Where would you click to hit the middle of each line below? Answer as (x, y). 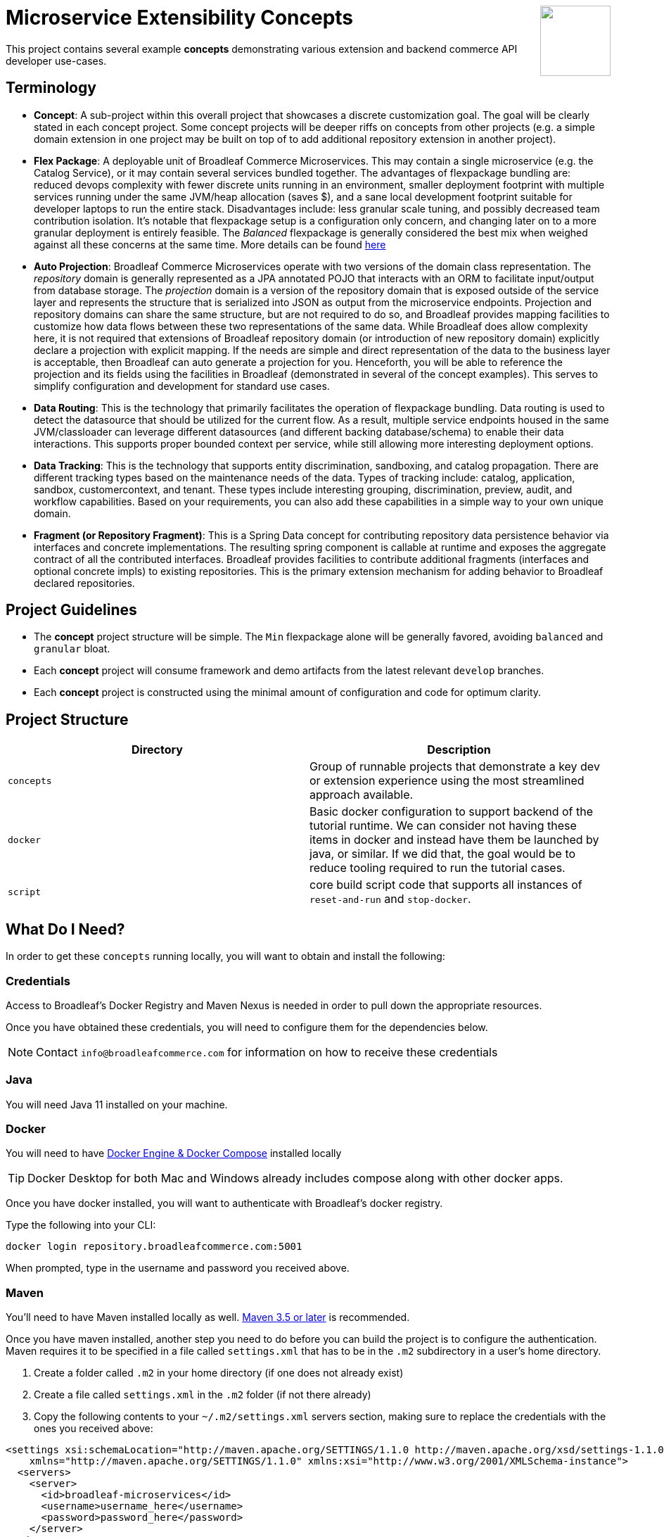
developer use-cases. (56, 61)
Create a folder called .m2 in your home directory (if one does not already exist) (219, 1373)
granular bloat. (72, 649)
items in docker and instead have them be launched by (454, 840)
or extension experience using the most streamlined (447, 781)
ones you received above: (94, 1429)
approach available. (362, 795)
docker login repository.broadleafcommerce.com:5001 (154, 1247)
